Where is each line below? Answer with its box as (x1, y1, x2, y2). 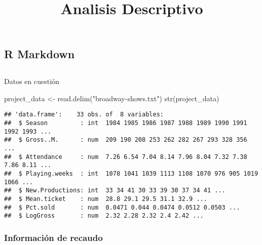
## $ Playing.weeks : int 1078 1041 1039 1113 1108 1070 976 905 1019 (4, 170, 258, 177)
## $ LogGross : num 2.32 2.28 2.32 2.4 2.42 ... (4, 212, 204, 220)
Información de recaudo (4, 231, 103, 243)
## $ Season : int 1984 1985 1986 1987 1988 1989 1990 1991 (4, 119, 247, 127)
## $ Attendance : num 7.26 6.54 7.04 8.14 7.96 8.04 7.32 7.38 (4, 153, 247, 160)
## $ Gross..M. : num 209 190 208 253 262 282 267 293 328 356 (4, 136, 247, 144)
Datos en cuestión (4, 76, 59, 87)
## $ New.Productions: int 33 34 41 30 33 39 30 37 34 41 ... (4, 187, 226, 194)
